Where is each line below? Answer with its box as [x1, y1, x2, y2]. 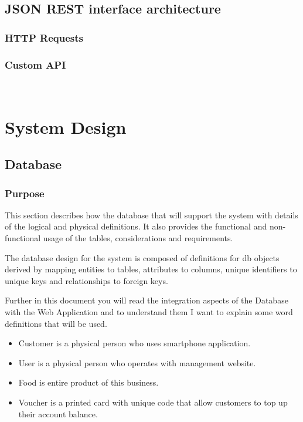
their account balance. [18, 407, 98, 420]
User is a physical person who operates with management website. [18, 356, 256, 369]
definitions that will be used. [5, 317, 107, 329]
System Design [5, 114, 127, 139]
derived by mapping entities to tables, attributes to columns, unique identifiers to [5, 263, 297, 275]
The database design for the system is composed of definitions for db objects [5, 251, 280, 264]
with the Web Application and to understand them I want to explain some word [5, 305, 293, 318]
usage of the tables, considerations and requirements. [43, 232, 233, 244]
